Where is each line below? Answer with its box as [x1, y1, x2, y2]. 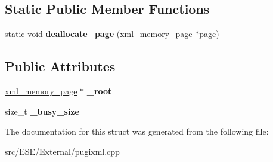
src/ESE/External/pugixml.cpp [5, 145, 120, 157]
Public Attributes [5, 57, 116, 75]
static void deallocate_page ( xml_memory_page [5, 27, 193, 40]
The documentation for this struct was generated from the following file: [5, 125, 269, 137]
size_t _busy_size [5, 105, 79, 117]
